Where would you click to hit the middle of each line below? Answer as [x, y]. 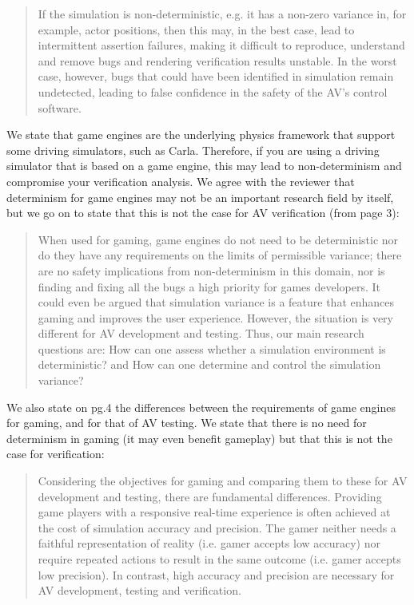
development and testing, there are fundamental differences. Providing [210, 496]
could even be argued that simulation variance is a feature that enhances [216, 302]
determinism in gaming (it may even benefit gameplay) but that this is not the [199, 438]
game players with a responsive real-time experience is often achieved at [214, 512]
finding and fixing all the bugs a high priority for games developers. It [209, 286]
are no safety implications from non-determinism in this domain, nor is [211, 270]
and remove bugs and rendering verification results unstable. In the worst [217, 60]
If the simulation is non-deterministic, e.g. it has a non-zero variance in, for [222, 14]
